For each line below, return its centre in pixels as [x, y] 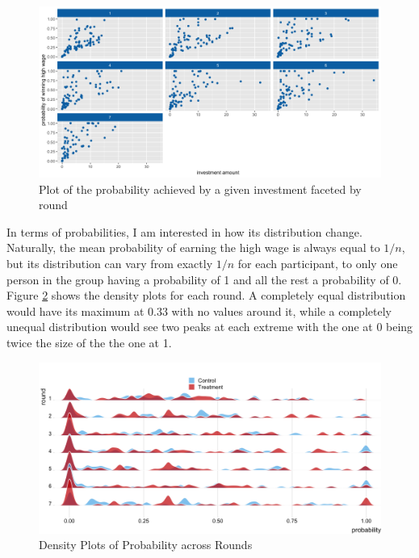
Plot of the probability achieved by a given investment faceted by [200, 189]
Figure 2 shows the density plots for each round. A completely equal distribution [206, 295]
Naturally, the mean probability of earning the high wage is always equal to [193, 248]
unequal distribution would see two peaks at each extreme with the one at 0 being [210, 327]
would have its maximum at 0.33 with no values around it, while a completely [199, 310]
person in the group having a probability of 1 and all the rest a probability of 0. [204, 279]
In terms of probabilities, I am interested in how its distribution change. [184, 231]
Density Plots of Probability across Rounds [146, 545]
